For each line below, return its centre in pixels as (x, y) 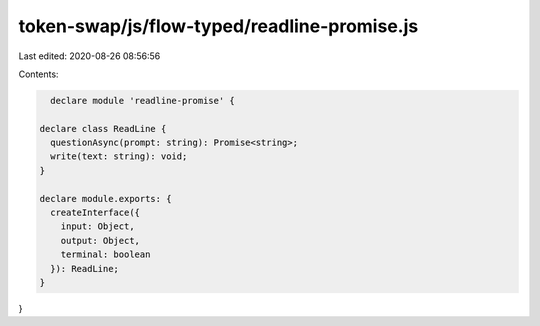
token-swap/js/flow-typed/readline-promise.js (218, 26)
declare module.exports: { (105, 198)
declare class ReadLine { (103, 128)
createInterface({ (95, 213)
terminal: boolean (105, 254)
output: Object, (100, 240)
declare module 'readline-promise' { (142, 100)
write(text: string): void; (119, 156)
